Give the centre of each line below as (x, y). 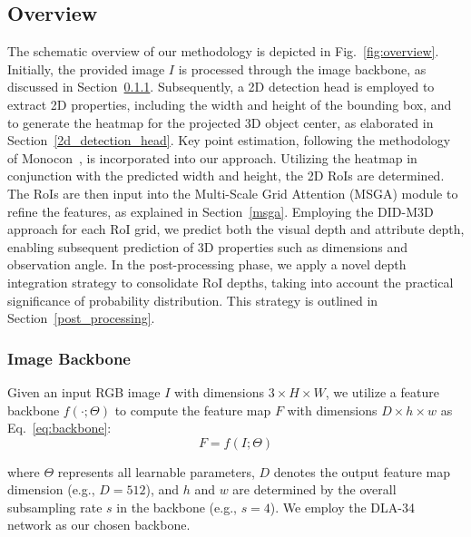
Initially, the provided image (86, 68)
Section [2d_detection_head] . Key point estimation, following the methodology (229, 140)
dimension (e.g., (51, 489)
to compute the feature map (193, 410)
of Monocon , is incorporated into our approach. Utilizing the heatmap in (212, 157)
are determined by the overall (314, 489)
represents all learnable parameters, (156, 471)
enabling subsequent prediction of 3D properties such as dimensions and (208, 246)
